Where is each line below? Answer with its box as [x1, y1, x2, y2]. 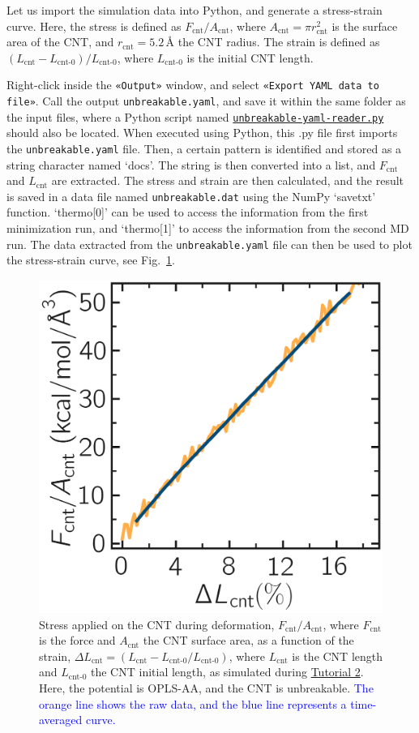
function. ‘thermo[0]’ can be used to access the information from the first [6, 204, 369, 221]
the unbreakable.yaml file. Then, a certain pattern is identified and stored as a [6, 139, 402, 156]
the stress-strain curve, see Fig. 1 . [6, 251, 175, 268]
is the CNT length [292, 647, 383, 664]
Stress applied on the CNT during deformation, [39, 615, 275, 632]
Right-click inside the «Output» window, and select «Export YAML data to [6, 76, 379, 93]
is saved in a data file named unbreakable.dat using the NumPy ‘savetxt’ [6, 187, 376, 204]
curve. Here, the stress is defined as [6, 17, 182, 34]
